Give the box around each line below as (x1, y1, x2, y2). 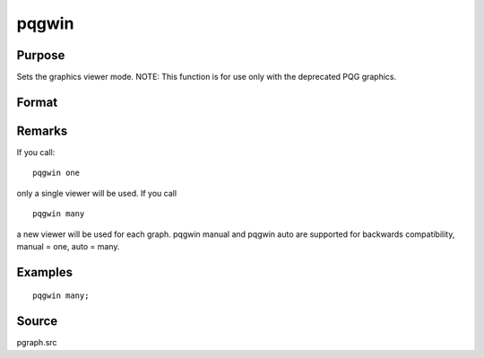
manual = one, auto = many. (16, 240, 120, 251)
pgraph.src (16, 337, 57, 348)
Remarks (16, 123, 68, 138)
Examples (16, 265, 73, 280)
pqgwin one (32, 168, 81, 179)
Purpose (16, 48, 65, 63)
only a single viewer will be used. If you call (16, 188, 177, 198)
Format (16, 94, 58, 109)
